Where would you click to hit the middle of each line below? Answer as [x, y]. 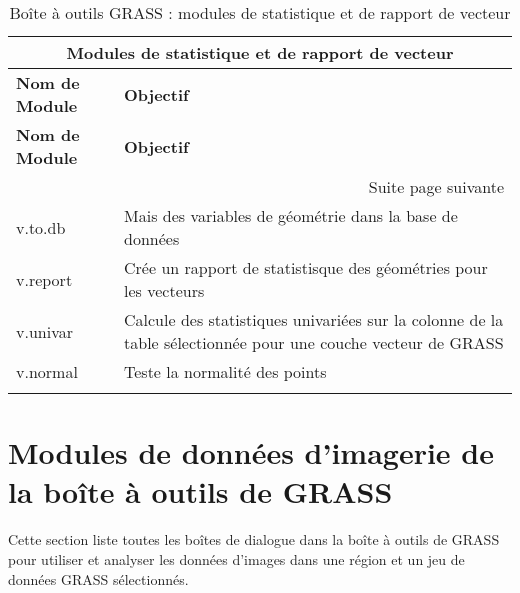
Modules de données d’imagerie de [251, 452]
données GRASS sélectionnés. [98, 578]
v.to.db [41, 227]
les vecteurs [164, 290]
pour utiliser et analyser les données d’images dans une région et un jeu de [236, 558]
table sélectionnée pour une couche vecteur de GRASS [314, 342]
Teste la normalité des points [225, 371]
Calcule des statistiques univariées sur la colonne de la [314, 319]
